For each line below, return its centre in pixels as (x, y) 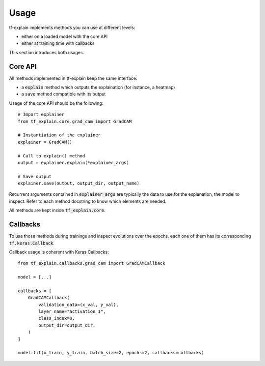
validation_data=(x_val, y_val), (79, 305)
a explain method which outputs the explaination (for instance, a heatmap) (98, 87)
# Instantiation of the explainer (59, 135)
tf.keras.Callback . (32, 243)
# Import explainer (41, 115)
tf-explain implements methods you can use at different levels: (72, 28)
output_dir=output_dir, (67, 325)
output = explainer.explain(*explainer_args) (74, 163)
